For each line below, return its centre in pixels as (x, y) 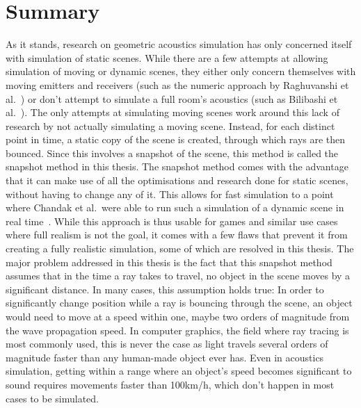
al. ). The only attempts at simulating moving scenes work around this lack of (173, 112)
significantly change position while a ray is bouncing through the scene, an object (179, 303)
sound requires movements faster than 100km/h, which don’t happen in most (170, 384)
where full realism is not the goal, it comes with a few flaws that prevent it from (177, 235)
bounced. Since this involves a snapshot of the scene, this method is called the (172, 153)
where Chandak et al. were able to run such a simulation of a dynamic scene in (175, 207)
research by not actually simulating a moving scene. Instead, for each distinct (170, 125)
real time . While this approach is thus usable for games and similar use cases (172, 221)
